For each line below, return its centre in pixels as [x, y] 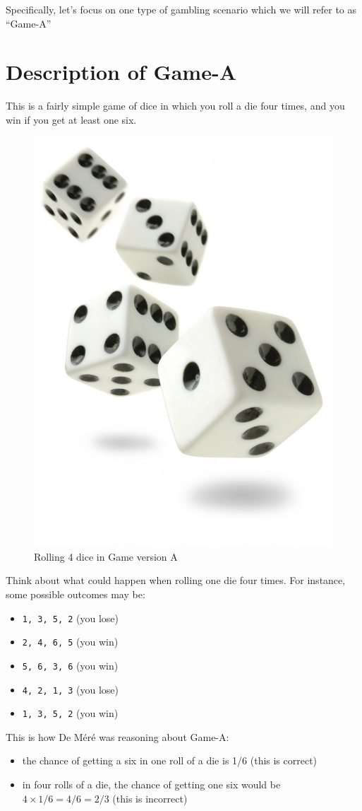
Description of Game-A [121, 72]
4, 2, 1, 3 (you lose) [71, 689]
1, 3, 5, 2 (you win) [70, 713]
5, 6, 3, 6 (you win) [70, 665]
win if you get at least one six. [71, 119]
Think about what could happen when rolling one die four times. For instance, [176, 580]
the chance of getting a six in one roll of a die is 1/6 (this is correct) [170, 760]
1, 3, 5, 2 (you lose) [71, 618]
